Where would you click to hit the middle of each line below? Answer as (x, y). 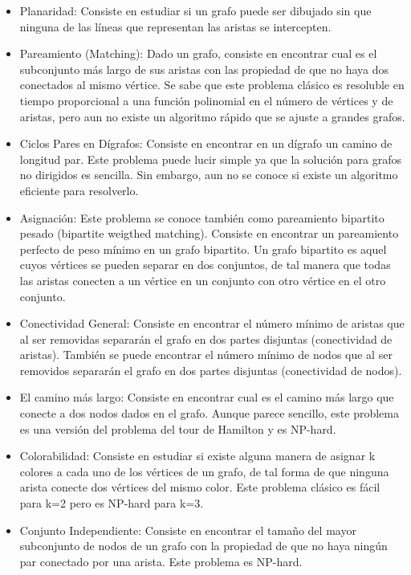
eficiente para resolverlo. (79, 190)
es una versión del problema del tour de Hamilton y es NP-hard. (178, 428)
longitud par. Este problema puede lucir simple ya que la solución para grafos (210, 159)
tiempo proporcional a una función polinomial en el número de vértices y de (206, 100)
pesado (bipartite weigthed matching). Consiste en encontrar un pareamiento (209, 233)
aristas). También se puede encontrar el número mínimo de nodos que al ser (206, 355)
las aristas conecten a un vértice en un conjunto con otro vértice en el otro (203, 280)
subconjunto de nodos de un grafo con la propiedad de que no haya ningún (203, 546)
